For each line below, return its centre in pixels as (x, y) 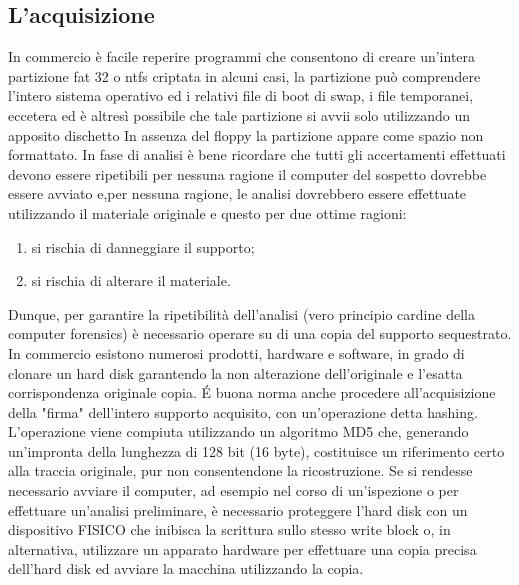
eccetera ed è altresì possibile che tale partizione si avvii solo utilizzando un (239, 114)
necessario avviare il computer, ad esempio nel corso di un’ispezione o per (233, 490)
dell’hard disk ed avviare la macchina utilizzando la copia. (186, 568)
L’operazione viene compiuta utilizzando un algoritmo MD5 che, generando (238, 431)
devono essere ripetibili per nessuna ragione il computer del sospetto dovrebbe (247, 173)
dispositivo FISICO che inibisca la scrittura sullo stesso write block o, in (229, 529)
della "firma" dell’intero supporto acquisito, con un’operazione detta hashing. (243, 411)
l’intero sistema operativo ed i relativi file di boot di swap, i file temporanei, (241, 95)
